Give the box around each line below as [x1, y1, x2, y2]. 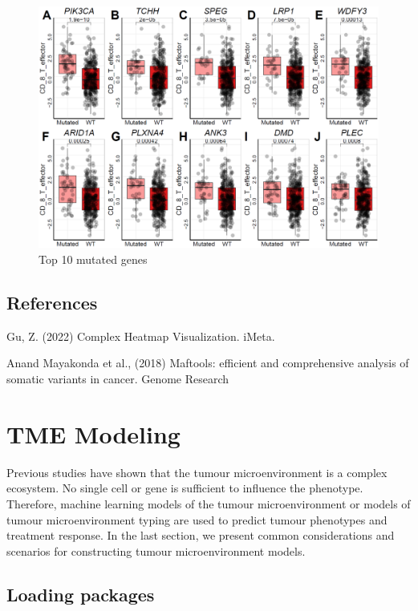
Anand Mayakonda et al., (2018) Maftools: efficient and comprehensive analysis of [6, 354, 409, 371]
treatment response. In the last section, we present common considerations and [6, 527, 395, 544]
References [6, 290, 98, 315]
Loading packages [6, 581, 155, 606]
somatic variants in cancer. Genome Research [6, 370, 229, 387]
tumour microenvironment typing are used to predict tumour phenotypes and [6, 511, 388, 528]
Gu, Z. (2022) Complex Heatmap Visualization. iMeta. [6, 327, 275, 344]
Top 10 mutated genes [39, 251, 148, 268]
